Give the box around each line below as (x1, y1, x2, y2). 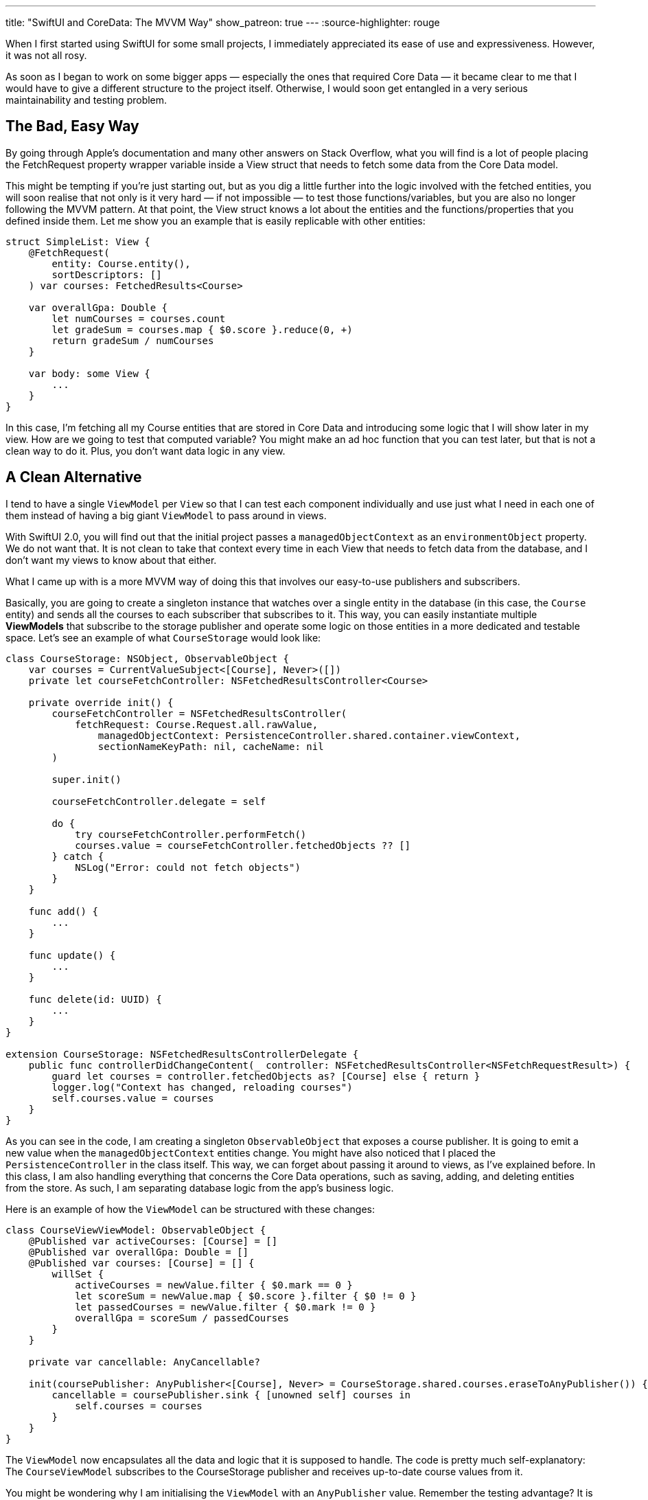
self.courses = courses (75, 1400, 202, 1411)
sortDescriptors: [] (51, 269, 162, 280)
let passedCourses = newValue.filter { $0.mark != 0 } (75, 1301, 376, 1312)
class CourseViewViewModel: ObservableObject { (5, 1224, 266, 1236)
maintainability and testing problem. (5, 94, 167, 106)
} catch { (51, 850, 104, 862)
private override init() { (28, 696, 174, 708)
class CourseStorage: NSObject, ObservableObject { (5, 652, 290, 664)
